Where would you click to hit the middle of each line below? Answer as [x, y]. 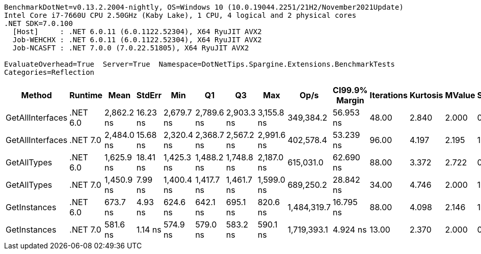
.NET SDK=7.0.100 [38, 23]
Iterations [389, 95]
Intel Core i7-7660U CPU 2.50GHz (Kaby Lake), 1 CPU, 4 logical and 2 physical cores [180, 15]
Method [36, 95]
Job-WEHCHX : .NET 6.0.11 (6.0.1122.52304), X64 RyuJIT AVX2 [137, 40]
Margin [350, 100]
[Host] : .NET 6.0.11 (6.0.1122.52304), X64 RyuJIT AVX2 [137, 32]
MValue [460, 95]
